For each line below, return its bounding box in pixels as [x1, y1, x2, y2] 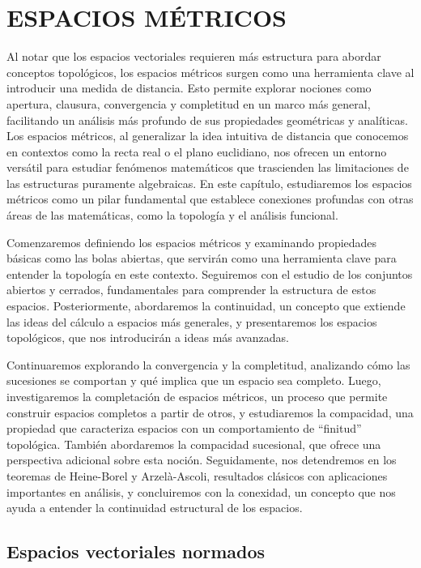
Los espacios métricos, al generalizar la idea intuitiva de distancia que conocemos [6, 127, 409, 144]
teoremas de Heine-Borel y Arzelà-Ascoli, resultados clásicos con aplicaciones [6, 467, 388, 484]
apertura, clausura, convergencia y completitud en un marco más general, [6, 95, 371, 112]
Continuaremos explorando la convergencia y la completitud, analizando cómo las [6, 356, 410, 373]
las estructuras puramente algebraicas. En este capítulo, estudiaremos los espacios [6, 174, 412, 191]
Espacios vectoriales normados [6, 539, 266, 564]
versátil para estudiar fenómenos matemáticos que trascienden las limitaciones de [6, 159, 409, 176]
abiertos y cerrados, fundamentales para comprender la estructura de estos [6, 281, 376, 298]
